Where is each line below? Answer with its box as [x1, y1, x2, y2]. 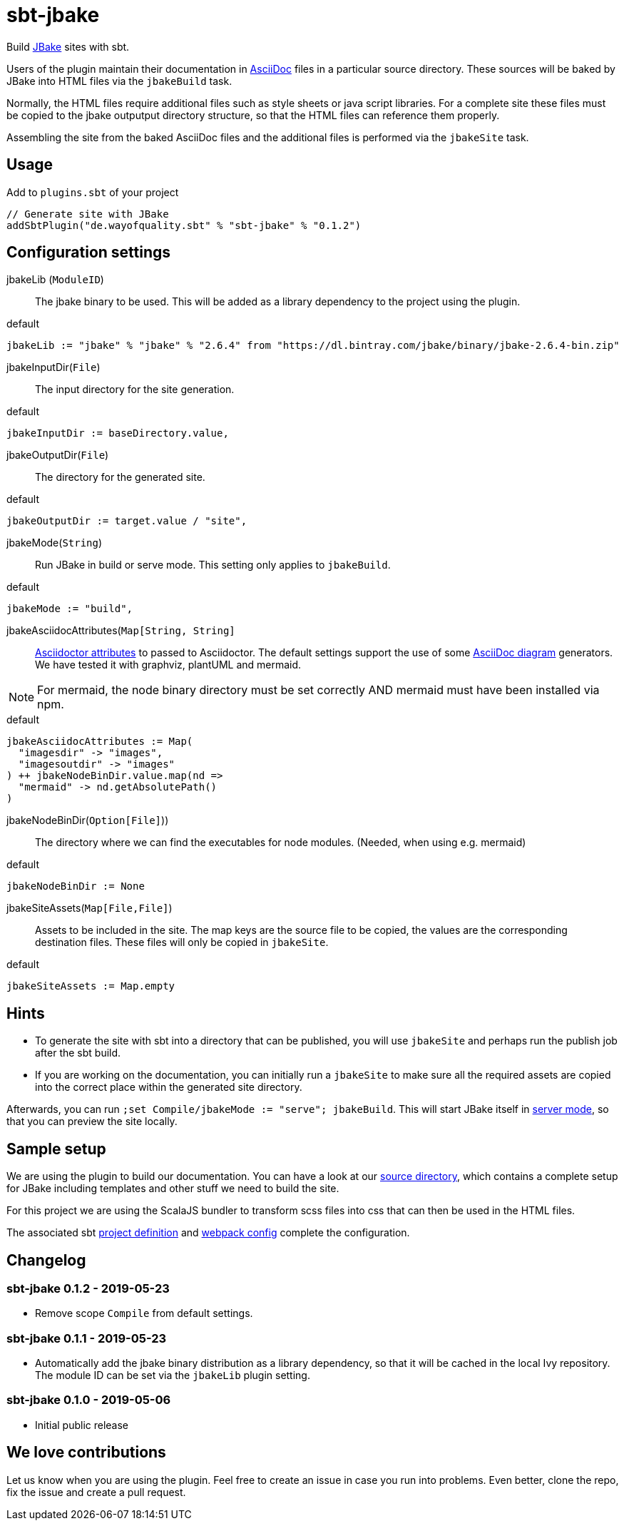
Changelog [6, 1251, 86, 1269]
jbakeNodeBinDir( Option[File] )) [6, 814, 169, 827]
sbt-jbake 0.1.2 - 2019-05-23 [6, 1281, 170, 1296]
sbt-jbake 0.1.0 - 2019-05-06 [6, 1393, 171, 1408]
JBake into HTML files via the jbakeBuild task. [6, 74, 232, 87]
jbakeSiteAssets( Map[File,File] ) [6, 902, 173, 915]
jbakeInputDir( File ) [6, 361, 101, 374]
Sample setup [6, 1139, 106, 1158]
